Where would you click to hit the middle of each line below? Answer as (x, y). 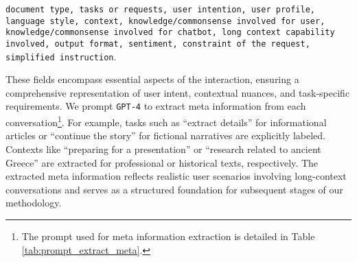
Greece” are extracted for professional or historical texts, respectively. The (162, 162)
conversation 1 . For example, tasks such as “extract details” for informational (166, 121)
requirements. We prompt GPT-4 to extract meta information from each (156, 106)
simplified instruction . (61, 56)
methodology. (34, 203)
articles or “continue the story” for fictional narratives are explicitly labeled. (166, 135)
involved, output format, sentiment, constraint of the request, (158, 44)
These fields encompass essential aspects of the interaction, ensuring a (152, 79)
